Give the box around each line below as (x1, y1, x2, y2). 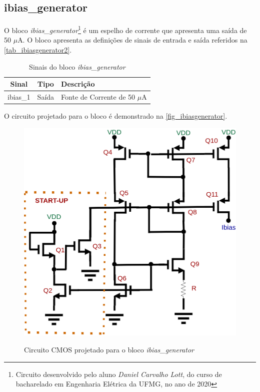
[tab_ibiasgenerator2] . (4, 45, 72, 55)
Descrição (61, 79, 95, 89)
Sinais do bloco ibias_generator (29, 61, 125, 72)
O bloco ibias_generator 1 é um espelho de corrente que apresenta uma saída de (4, 24, 247, 35)
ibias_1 (7, 92, 30, 102)
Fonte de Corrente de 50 (61, 92, 135, 102)
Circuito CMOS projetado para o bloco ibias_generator (24, 344, 194, 354)
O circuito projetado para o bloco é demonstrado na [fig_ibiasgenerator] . (4, 111, 227, 121)
